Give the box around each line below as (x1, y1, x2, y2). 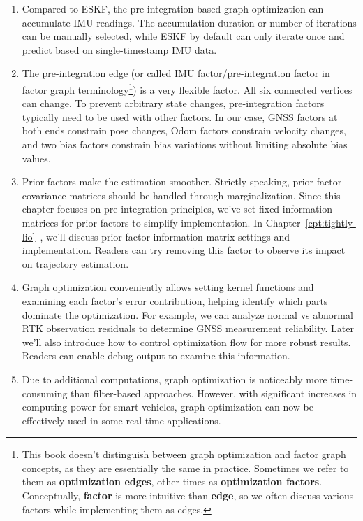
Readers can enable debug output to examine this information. (22, 348, 290, 363)
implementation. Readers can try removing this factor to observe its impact (22, 243, 346, 257)
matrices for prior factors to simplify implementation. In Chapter (22, 215, 301, 229)
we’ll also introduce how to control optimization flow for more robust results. (22, 334, 351, 349)
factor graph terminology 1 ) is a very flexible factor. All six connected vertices (22, 80, 353, 97)
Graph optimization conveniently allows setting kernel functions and (22, 280, 314, 294)
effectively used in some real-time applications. (22, 413, 221, 427)
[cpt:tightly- (305, 215, 356, 229)
